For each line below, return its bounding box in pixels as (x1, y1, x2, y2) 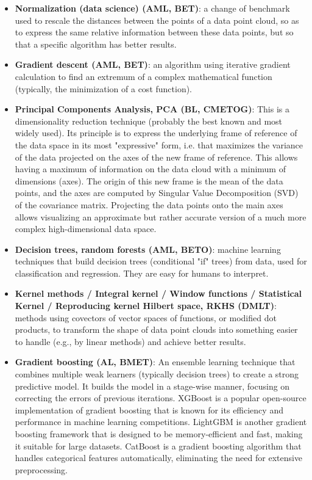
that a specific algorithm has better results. (15, 37, 177, 50)
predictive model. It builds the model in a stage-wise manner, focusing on (15, 379, 290, 392)
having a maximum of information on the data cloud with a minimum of (15, 162, 286, 175)
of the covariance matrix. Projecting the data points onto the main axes (15, 198, 283, 211)
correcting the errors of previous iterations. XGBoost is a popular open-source (15, 391, 307, 404)
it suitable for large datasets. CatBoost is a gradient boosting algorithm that (15, 439, 302, 452)
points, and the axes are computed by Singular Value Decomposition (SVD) (15, 186, 299, 199)
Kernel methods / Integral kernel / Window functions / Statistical (15, 287, 302, 300)
